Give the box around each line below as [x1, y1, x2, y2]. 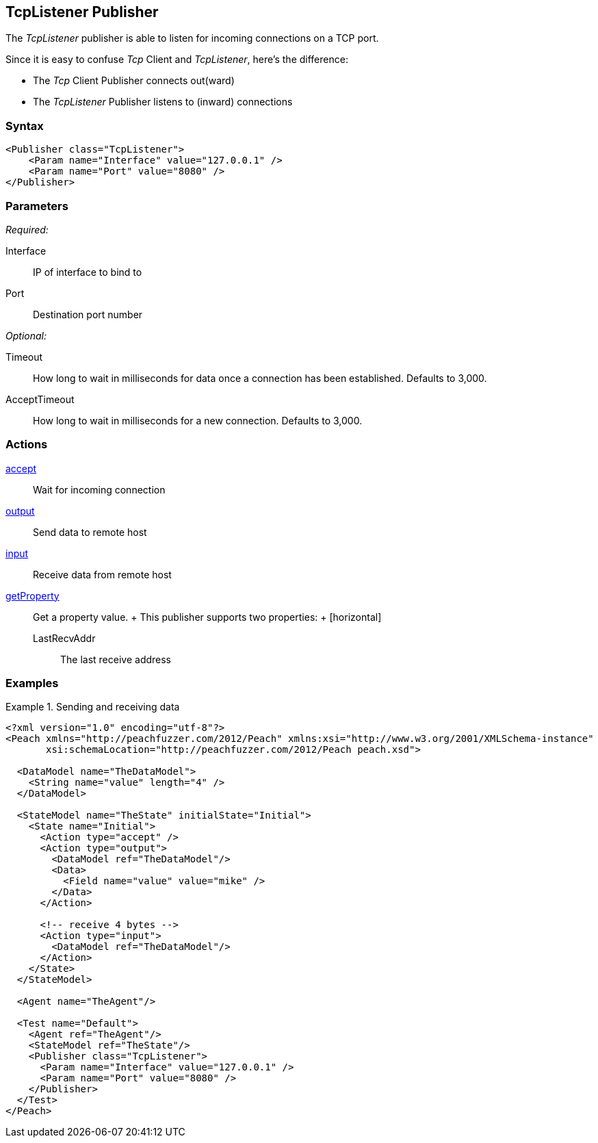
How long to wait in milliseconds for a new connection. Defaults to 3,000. [33, 414, 363, 426]
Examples [5, 676, 59, 691]
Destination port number [33, 308, 143, 320]
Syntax [5, 118, 44, 133]
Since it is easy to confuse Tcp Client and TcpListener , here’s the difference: [5, 53, 348, 66]
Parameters [5, 198, 68, 213]
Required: [5, 223, 49, 235]
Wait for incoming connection [33, 483, 166, 496]
